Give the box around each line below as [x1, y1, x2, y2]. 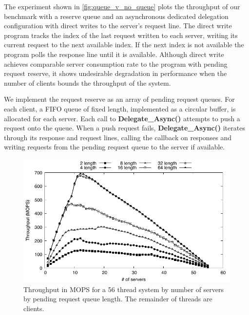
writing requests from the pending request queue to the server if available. [4, 142, 225, 152]
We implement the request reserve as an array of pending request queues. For [4, 94, 235, 104]
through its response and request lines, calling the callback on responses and [4, 132, 232, 142]
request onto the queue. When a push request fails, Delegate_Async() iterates [4, 123, 245, 133]
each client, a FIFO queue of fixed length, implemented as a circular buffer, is [4, 103, 236, 113]
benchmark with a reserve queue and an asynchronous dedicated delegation [4, 11, 229, 21]
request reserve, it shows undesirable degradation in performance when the [4, 68, 227, 78]
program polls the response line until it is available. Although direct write [4, 49, 224, 59]
